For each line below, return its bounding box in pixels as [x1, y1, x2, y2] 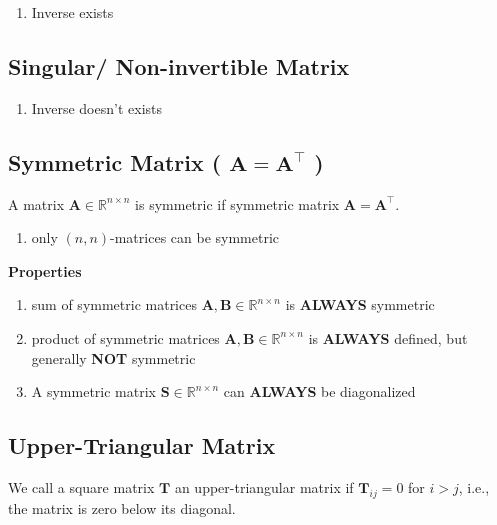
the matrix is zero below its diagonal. [8, 497, 236, 518]
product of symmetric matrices [31, 327, 220, 348]
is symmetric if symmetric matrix [135, 193, 340, 214]
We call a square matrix [8, 476, 155, 497]
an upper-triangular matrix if [174, 476, 354, 497]
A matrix [8, 193, 65, 214]
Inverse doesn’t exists [31, 97, 163, 118]
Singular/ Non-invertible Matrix [8, 50, 350, 81]
